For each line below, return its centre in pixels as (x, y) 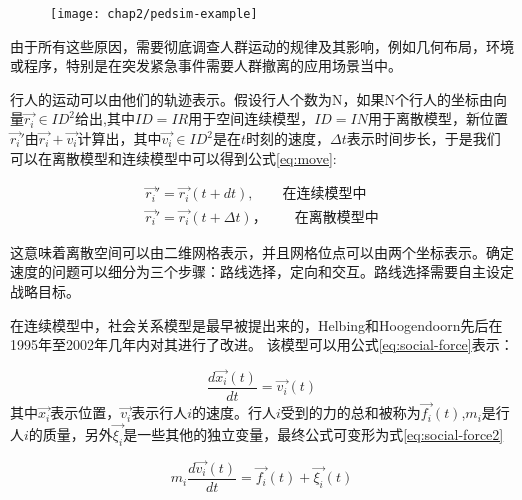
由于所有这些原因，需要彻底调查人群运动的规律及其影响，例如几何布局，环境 (262, 45)
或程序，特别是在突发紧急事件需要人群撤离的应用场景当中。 (206, 65)
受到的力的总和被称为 (350, 412)
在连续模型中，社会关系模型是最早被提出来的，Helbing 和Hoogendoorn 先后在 (256, 324)
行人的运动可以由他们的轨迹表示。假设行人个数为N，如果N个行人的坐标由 (251, 98)
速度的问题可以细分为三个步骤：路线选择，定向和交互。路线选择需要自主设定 (262, 271)
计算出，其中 (119, 138)
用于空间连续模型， (251, 118)
